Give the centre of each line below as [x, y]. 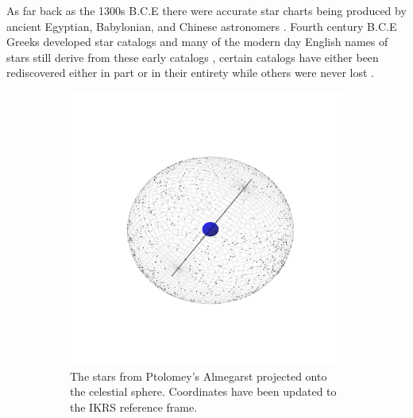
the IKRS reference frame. [134, 406]
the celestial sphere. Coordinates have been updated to [203, 391]
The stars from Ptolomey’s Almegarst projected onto [199, 376]
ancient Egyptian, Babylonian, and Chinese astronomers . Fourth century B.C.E [202, 26]
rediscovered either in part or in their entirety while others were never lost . [190, 73]
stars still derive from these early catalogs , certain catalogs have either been [193, 57]
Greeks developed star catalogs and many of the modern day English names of [197, 42]
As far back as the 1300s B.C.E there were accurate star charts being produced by [206, 10]
